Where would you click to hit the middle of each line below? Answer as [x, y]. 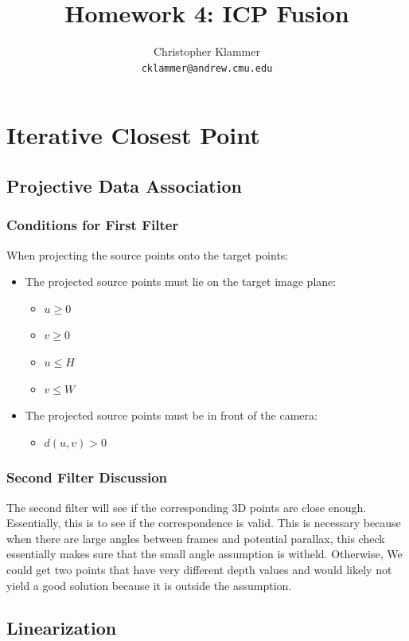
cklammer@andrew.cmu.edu [207, 68]
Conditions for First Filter [93, 225]
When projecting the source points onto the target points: [148, 254]
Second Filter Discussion [87, 477]
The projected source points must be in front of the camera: [171, 415]
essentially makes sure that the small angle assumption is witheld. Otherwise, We [204, 554]
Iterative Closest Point [133, 135]
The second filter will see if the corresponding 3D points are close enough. [187, 507]
